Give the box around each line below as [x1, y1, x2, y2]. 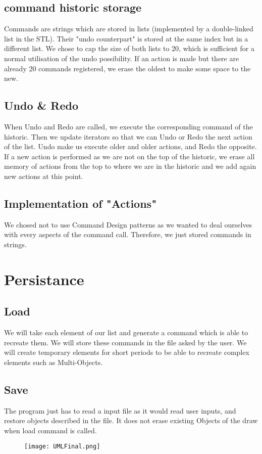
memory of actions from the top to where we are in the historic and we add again [4, 161, 256, 171]
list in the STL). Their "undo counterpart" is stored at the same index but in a [4, 33, 248, 43]
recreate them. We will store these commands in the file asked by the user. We [4, 337, 247, 347]
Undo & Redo [4, 98, 79, 113]
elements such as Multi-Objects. [4, 356, 103, 367]
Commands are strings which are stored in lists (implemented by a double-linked [4, 23, 253, 34]
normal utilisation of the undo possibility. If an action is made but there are [4, 53, 239, 63]
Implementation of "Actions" [4, 195, 157, 211]
